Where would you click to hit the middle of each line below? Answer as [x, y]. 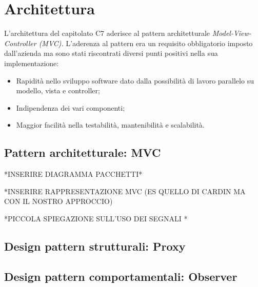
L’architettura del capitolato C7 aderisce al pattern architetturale [107, 33]
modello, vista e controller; [58, 90]
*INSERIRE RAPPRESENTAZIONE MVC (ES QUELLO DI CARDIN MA [125, 191]
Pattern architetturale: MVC [83, 152]
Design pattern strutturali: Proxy [95, 246]
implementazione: [32, 63]
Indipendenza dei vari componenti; [71, 107]
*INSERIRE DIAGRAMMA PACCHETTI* [73, 174]
